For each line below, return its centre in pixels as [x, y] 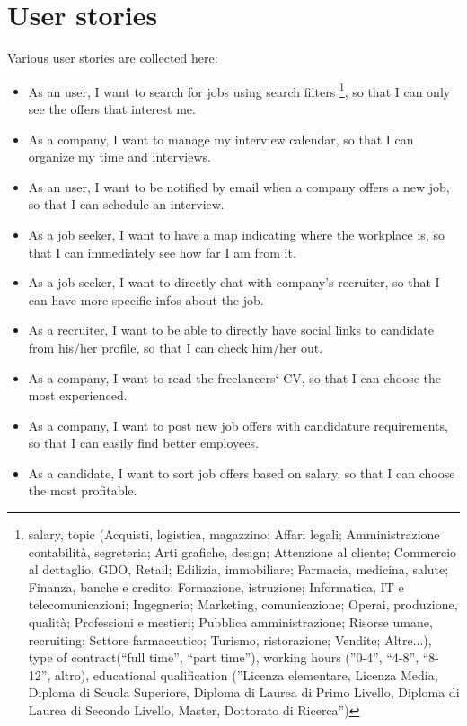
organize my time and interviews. [119, 157]
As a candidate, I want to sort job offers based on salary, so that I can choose [242, 472]
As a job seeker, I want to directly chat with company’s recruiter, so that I [234, 282]
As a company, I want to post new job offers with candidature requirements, [238, 425]
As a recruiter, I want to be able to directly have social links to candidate [231, 330]
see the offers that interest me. [112, 108]
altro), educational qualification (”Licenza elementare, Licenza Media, [246, 674]
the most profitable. [83, 490]
